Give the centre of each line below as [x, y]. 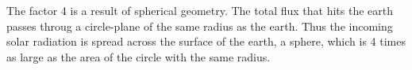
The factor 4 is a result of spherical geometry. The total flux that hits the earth [200, 10]
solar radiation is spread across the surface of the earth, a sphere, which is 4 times [206, 41]
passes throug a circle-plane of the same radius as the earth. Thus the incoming [200, 26]
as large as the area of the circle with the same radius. [139, 56]
